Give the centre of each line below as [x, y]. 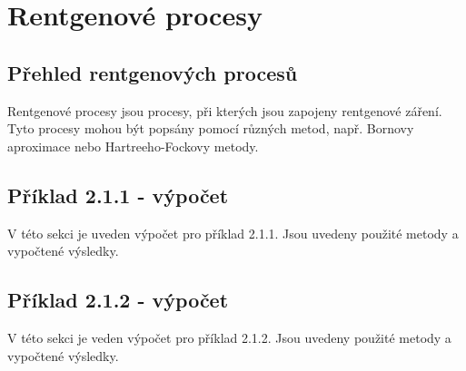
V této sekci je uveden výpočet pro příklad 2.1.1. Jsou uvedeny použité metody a [233, 233]
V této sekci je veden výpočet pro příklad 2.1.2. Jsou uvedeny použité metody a [229, 337]
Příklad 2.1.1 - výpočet [118, 195]
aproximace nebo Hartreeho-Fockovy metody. [133, 146]
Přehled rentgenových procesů [153, 72]
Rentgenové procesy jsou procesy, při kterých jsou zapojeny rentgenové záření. [225, 110]
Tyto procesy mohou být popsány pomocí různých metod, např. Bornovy [211, 128]
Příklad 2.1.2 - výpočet [118, 300]
